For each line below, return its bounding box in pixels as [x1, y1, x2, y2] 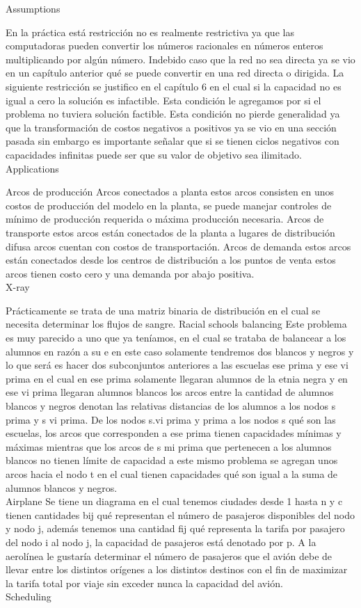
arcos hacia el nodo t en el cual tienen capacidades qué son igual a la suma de [6, 467, 338, 481]
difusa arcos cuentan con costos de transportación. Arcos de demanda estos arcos [6, 239, 351, 253]
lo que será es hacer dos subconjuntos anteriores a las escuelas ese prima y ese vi [6, 358, 348, 372]
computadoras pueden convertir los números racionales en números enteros [6, 38, 323, 53]
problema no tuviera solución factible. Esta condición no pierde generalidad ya [6, 106, 340, 121]
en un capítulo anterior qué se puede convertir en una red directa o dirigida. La [6, 65, 344, 80]
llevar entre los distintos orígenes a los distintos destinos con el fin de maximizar [6, 562, 348, 577]
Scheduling [6, 589, 51, 604]
